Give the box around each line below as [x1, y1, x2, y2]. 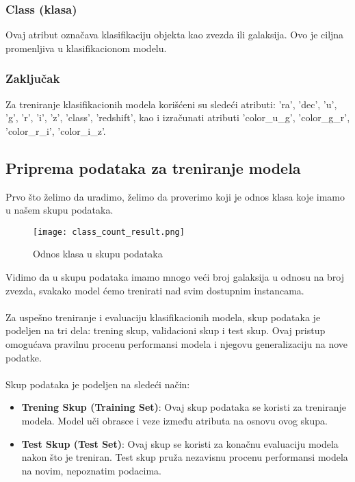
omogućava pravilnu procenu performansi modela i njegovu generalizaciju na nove [5, 337, 348, 351]
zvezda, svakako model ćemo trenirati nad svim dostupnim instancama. [5, 283, 304, 297]
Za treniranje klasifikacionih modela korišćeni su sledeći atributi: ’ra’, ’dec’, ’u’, [5, 97, 337, 111]
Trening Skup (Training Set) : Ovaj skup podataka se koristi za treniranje [21, 400, 346, 414]
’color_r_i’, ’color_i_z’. [5, 123, 106, 138]
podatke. [5, 350, 42, 364]
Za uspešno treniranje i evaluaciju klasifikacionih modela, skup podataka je [5, 309, 321, 324]
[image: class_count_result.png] [33, 227, 185, 237]
